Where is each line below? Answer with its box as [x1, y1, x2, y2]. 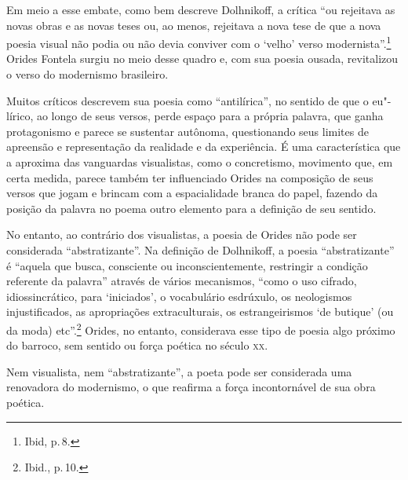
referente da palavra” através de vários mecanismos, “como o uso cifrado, [6, 273, 357, 289]
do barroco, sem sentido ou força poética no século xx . [6, 337, 268, 354]
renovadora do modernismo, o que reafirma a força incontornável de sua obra [6, 379, 376, 395]
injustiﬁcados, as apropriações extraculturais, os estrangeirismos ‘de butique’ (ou [6, 303, 394, 320]
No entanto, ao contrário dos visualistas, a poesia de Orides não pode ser [6, 226, 357, 243]
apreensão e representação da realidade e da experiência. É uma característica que [6, 138, 401, 155]
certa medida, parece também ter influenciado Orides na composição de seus [6, 169, 373, 185]
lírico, [6, 108, 34, 124]
